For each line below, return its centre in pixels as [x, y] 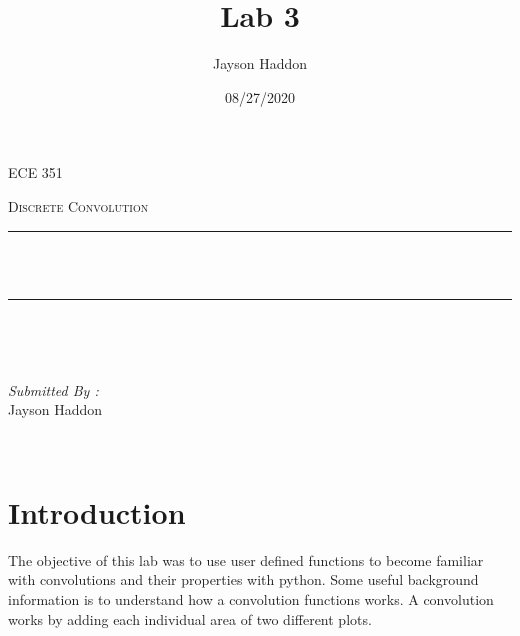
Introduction [97, 511]
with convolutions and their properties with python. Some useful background [243, 579]
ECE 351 [35, 172]
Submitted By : [53, 389]
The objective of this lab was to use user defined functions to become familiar [246, 559]
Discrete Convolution [78, 205]
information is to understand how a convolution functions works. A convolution [251, 598]
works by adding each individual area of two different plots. [190, 618]
